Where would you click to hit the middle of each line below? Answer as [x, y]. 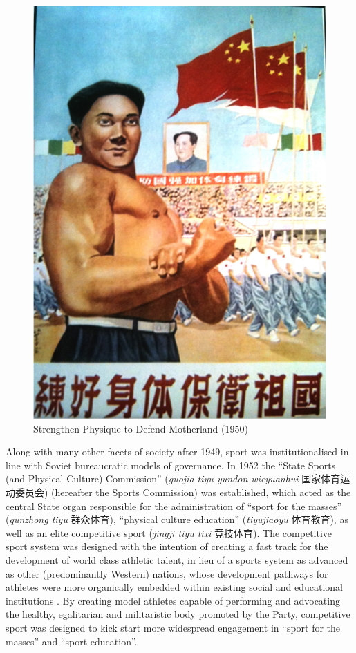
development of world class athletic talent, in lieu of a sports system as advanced [177, 559]
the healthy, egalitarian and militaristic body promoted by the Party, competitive [178, 614]
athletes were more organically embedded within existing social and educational [175, 587]
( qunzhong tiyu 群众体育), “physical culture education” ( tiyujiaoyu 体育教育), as [177, 519]
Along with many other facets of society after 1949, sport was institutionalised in [177, 452]
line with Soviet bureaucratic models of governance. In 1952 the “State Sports [171, 465]
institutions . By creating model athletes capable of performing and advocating [173, 600]
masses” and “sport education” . [72, 641]
